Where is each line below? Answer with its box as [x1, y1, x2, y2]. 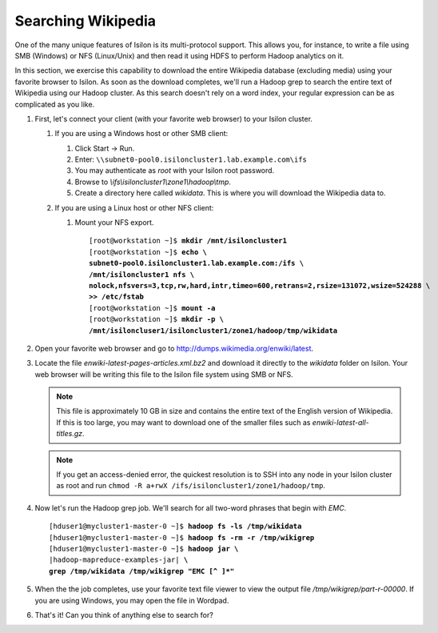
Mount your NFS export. [74, 218, 154, 227]
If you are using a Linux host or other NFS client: [54, 202, 214, 212]
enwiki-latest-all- [312, 417, 369, 427]
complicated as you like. [14, 99, 95, 109]
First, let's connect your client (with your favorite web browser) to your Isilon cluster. [34, 114, 313, 123]
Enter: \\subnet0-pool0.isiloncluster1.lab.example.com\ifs [74, 154, 307, 164]
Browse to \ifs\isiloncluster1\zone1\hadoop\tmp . [74, 177, 232, 186]
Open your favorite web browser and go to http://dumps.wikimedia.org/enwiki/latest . [34, 343, 314, 353]
